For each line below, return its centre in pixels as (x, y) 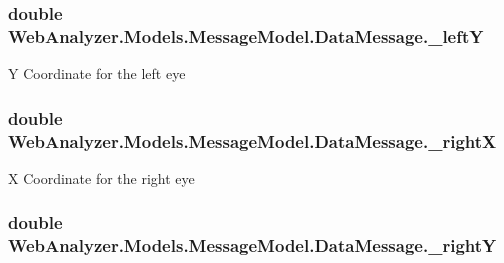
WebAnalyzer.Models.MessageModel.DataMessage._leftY (246, 35)
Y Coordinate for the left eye (97, 73)
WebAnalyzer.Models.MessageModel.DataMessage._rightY (252, 245)
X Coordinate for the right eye (101, 177)
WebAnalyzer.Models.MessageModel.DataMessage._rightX (252, 140)
